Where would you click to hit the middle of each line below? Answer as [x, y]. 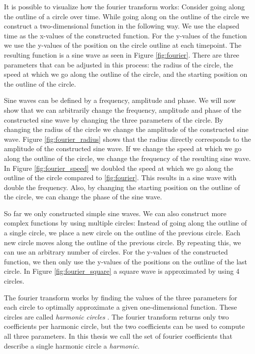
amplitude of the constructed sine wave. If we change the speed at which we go [123, 148]
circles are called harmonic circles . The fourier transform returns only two [116, 316]
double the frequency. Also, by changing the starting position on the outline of [122, 187]
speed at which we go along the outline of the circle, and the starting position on [126, 74]
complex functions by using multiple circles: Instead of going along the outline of [126, 223]
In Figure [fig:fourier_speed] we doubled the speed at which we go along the [119, 168]
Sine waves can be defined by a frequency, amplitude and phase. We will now [120, 100]
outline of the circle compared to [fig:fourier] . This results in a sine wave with [120, 177]
